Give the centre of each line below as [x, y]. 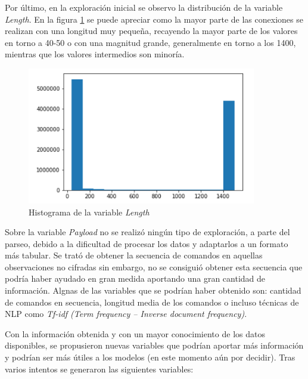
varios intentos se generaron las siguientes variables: [99, 369]
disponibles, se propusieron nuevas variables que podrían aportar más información [154, 345]
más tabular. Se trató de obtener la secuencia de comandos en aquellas [134, 255]
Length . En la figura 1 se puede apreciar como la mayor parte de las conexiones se [154, 19]
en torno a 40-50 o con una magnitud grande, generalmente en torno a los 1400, [150, 42]
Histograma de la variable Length [89, 212]
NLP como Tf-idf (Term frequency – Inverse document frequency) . [126, 314]
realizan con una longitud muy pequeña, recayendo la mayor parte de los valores [151, 31]
